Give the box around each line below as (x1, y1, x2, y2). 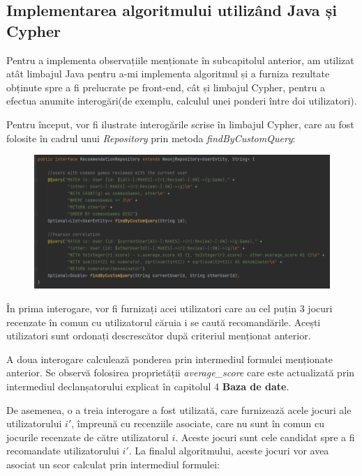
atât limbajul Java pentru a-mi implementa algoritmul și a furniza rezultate (6, 66, 330, 81)
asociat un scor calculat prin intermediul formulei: (6, 457, 220, 471)
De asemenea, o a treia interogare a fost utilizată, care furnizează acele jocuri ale (6, 402, 352, 417)
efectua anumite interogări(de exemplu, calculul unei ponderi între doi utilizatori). (6, 93, 357, 108)
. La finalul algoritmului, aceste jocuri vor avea (128, 443, 329, 458)
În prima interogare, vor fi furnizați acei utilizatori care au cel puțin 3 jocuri (6, 301, 333, 316)
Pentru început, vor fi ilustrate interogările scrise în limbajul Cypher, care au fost (6, 116, 354, 131)
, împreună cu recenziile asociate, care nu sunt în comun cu (71, 416, 324, 431)
